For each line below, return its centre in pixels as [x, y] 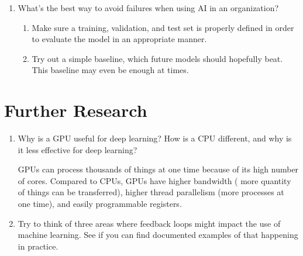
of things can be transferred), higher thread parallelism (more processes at [151, 192]
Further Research [76, 110]
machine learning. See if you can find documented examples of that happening [158, 235]
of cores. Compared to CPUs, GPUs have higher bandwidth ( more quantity [154, 180]
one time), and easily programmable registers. [100, 204]
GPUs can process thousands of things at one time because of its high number [158, 169]
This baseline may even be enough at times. [110, 70]
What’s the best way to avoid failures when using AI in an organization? [148, 8]
